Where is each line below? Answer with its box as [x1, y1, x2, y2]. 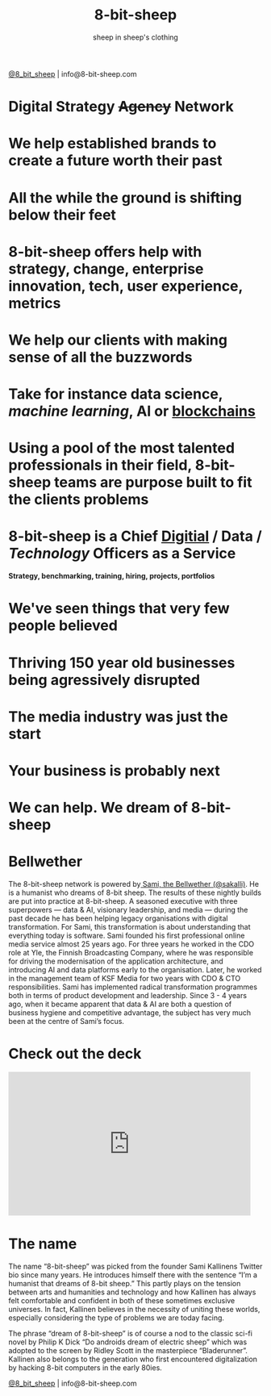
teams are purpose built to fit [53, 474, 252, 491]
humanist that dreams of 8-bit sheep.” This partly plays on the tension [8, 1278, 241, 1288]
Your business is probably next [8, 761, 220, 780]
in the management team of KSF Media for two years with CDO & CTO [8, 974, 241, 984]
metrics [8, 294, 61, 312]
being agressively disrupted [8, 671, 201, 689]
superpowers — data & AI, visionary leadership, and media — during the [8, 905, 248, 915]
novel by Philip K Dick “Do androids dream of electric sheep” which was [8, 1337, 248, 1347]
